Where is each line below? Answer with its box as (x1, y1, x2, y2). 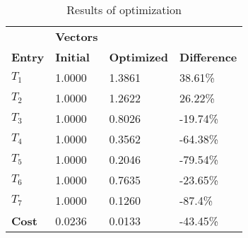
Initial (55, 49, 90, 65)
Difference (179, 49, 237, 65)
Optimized (109, 49, 169, 65)
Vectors (55, 28, 98, 44)
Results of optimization (66, 1, 182, 18)
